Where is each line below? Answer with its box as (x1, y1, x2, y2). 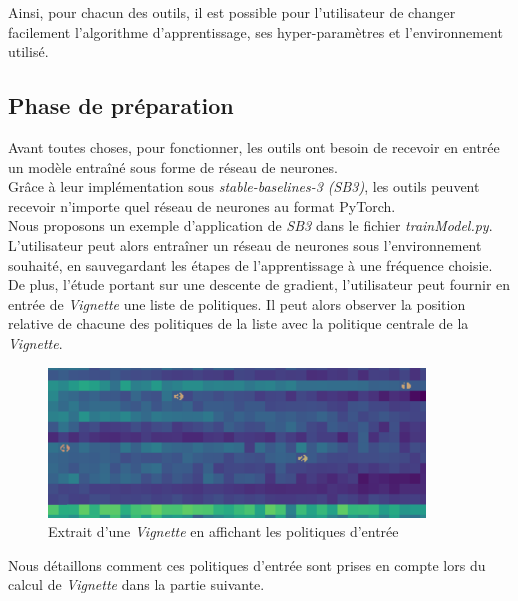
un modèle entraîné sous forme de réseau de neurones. (8, 156, 338, 177)
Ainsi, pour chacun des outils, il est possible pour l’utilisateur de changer (8, 2, 456, 22)
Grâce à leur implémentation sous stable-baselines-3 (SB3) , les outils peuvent (8, 176, 480, 197)
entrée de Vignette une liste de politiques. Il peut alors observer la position (8, 293, 466, 314)
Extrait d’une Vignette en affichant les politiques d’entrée (48, 521, 399, 542)
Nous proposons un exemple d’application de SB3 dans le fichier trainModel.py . (8, 215, 493, 236)
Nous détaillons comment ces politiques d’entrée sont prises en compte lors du (8, 554, 486, 575)
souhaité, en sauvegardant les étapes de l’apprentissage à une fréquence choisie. (8, 254, 493, 275)
